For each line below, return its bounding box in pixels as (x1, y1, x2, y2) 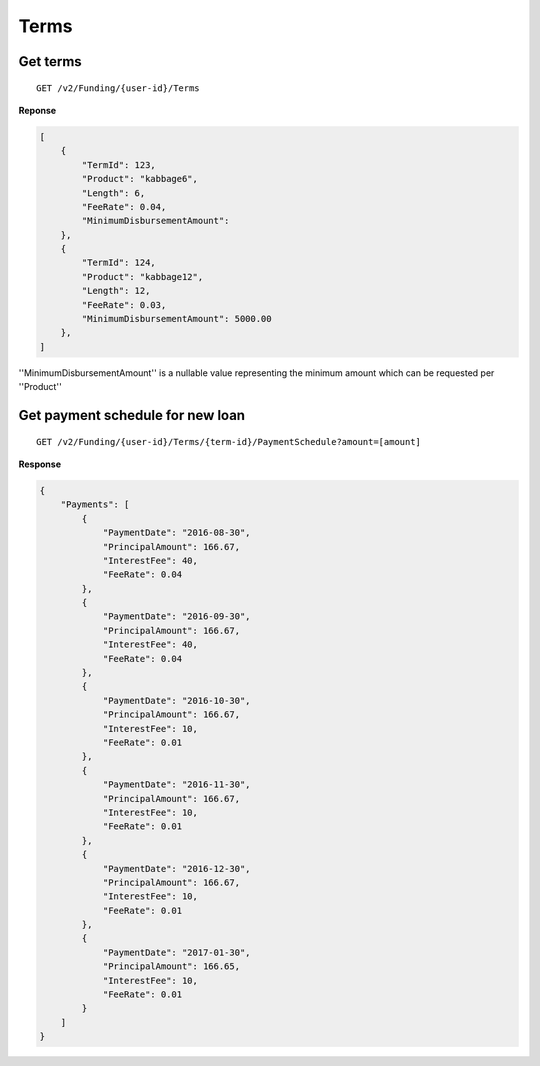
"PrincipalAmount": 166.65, (102, 961, 240, 972)
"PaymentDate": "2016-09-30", (102, 611, 251, 622)
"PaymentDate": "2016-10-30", (102, 695, 251, 706)
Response (18, 458, 62, 470)
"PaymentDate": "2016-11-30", (102, 779, 251, 790)
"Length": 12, (81, 285, 151, 297)
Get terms (18, 53, 82, 70)
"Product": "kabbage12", (81, 271, 204, 282)
